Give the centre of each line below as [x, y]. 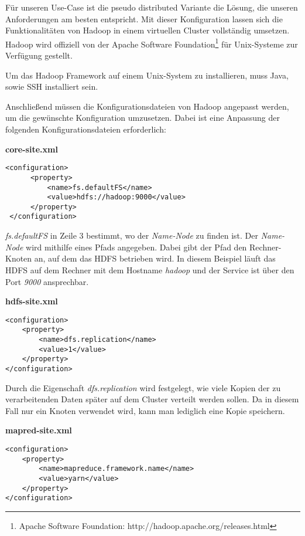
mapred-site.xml [39, 430]
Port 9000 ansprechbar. [47, 281]
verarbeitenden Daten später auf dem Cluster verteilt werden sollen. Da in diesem [152, 399]
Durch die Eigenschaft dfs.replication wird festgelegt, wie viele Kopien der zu [143, 387]
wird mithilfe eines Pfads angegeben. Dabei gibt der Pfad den [136, 247]
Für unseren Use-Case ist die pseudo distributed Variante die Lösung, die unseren [152, 7]
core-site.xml [32, 149]
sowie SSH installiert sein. [52, 86]
